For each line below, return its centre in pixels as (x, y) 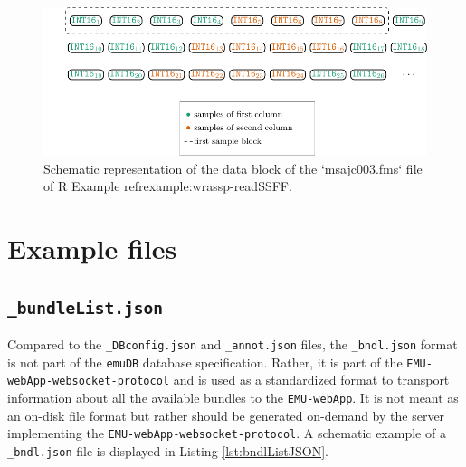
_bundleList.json (85, 308)
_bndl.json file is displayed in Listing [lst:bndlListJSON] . (168, 450)
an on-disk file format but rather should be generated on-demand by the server (226, 415)
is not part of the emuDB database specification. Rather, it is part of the (205, 362)
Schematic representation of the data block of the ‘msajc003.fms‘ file (233, 168)
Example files (92, 248)
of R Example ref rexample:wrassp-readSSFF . (168, 186)
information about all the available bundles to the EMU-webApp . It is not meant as (233, 398)
